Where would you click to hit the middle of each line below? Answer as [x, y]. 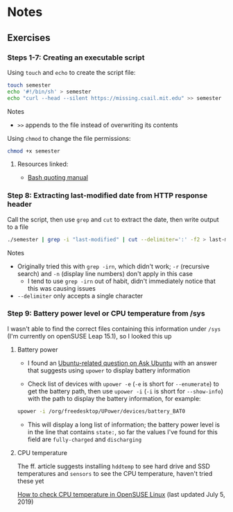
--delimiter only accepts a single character [80, 296]
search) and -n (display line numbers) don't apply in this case [105, 273]
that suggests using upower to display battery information [109, 370]
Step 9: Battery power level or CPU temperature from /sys [106, 314]
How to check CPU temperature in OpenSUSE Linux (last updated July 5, [121, 494]
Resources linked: [43, 164]
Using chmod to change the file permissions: [69, 138]
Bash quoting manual [58, 178]
